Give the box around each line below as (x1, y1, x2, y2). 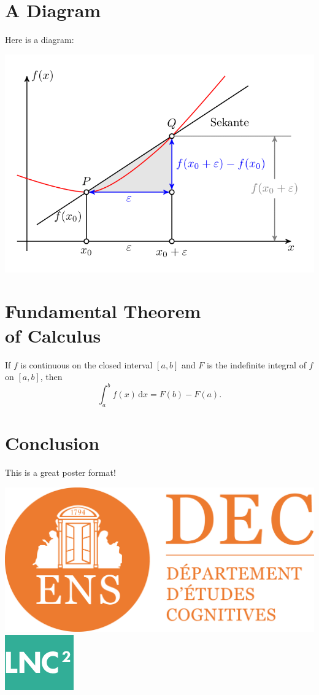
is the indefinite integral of (207, 358, 306, 371)
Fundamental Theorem (5, 298, 201, 324)
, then (40, 370, 63, 383)
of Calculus (5, 322, 101, 347)
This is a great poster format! (5, 466, 116, 479)
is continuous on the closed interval (20, 358, 153, 371)
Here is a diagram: (5, 33, 74, 46)
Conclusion (5, 430, 100, 456)
